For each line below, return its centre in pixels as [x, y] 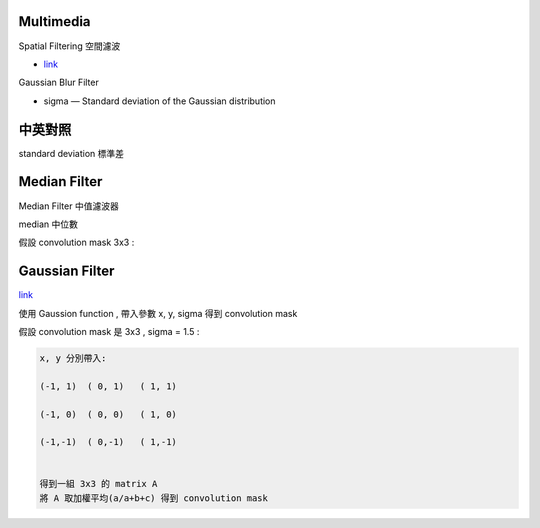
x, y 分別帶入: [73, 358]
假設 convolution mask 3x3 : [76, 242]
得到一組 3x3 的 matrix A [98, 484]
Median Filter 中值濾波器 [68, 206]
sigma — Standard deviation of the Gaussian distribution [159, 101]
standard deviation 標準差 [71, 153]
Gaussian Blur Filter [58, 82]
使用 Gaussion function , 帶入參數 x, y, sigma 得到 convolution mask [158, 313]
